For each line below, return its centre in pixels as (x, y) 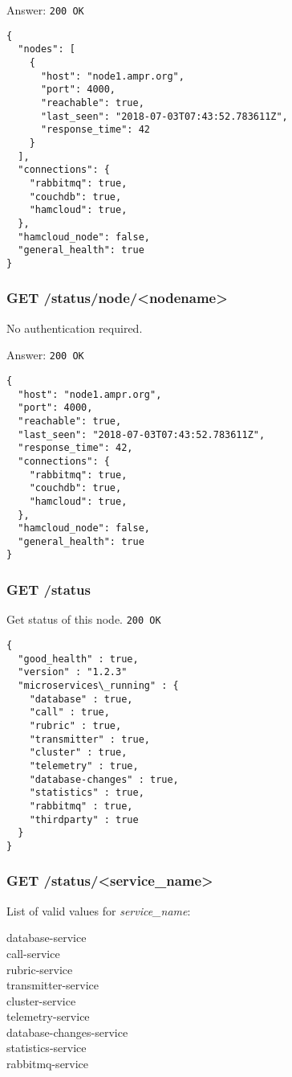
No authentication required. (75, 328)
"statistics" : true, (87, 793)
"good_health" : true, (78, 659)
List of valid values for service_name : (99, 910)
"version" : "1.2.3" (73, 672)
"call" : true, (69, 713)
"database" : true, (81, 699)
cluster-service (41, 1000)
